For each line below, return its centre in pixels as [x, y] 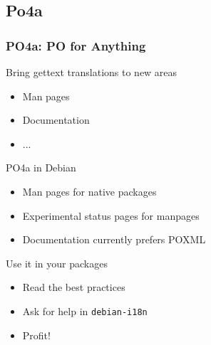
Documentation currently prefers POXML [114, 239]
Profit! [36, 335]
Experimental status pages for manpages [111, 215]
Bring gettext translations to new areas [92, 72]
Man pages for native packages [89, 191]
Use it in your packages [57, 263]
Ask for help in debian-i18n [85, 310]
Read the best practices [74, 287]
